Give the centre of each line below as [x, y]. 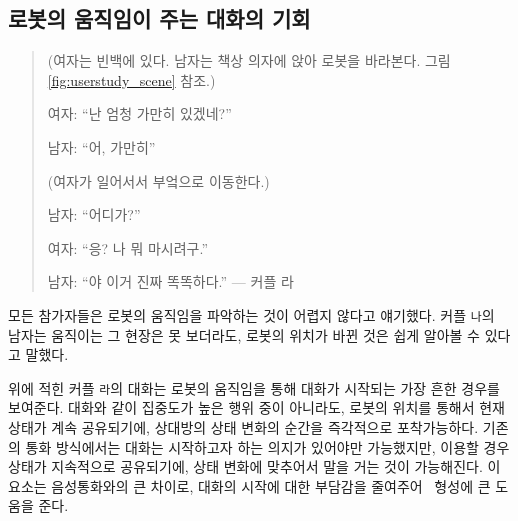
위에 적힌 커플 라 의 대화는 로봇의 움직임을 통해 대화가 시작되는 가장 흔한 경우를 [254, 387]
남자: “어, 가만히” [101, 146]
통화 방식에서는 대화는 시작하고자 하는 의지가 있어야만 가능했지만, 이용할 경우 [267, 446]
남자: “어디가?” [94, 214]
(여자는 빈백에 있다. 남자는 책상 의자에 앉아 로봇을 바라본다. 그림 [249, 60]
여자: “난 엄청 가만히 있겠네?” [139, 113]
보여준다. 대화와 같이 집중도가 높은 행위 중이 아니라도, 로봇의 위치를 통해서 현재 [256, 407]
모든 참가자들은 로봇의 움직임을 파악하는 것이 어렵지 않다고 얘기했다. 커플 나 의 [251, 314]
